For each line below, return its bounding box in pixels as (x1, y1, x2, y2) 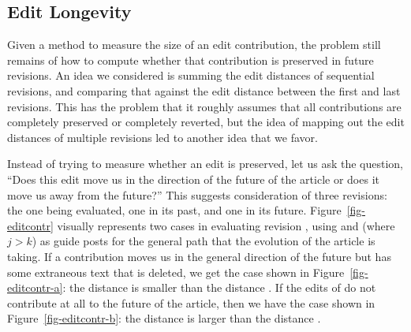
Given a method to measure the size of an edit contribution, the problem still (7, 36, 381, 53)
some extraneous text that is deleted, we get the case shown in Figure (7, 263, 345, 280)
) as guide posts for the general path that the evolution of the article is (32, 233, 376, 249)
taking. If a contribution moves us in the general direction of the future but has (7, 248, 391, 264)
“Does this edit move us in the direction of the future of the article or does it (7, 170, 379, 187)
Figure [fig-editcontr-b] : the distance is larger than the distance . (7, 310, 321, 326)
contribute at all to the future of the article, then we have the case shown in (7, 294, 376, 311)
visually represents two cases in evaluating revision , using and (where (57, 217, 395, 233)
